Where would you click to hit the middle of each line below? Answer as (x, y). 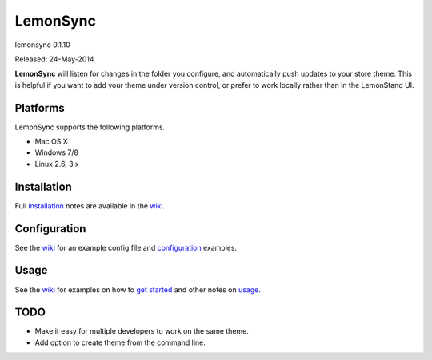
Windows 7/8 (57, 152)
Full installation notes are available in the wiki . (90, 206)
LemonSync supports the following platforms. (90, 127)
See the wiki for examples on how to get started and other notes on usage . (138, 289)
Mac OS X (51, 142)
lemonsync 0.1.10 (43, 45)
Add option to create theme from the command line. (120, 342)
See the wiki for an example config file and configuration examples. (126, 247)
